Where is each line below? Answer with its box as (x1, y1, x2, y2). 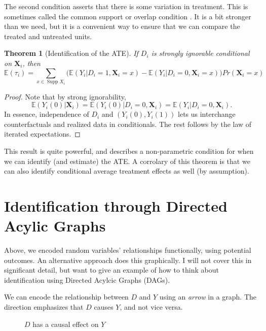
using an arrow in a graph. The (159, 291, 257, 302)
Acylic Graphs (4, 215, 106, 236)
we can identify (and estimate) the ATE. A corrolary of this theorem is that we (4, 155, 250, 166)
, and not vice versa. (120, 301, 183, 312)
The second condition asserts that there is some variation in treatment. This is (4, 1, 248, 11)
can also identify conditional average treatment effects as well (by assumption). (4, 165, 249, 176)
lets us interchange (178, 109, 236, 119)
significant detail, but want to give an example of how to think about (4, 264, 219, 275)
